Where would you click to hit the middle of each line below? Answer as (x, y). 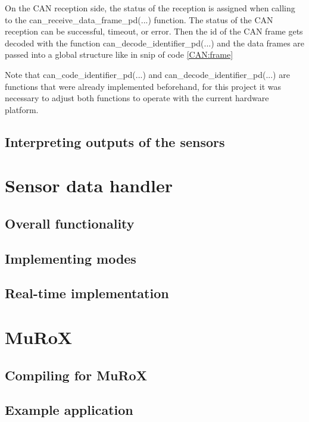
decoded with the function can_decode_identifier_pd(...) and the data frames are (155, 43)
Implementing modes (71, 258)
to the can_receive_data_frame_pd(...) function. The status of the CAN (139, 19)
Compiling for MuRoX (76, 375)
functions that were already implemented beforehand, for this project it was (143, 86)
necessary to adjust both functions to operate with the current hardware (137, 98)
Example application (69, 410)
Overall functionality (70, 223)
